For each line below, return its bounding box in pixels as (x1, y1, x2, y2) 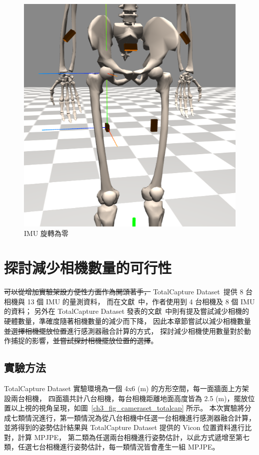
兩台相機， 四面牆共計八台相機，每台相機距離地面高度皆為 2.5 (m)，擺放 (10, 393, 248, 403)
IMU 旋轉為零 (24, 228, 69, 238)
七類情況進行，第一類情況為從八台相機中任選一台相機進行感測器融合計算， (10, 412, 256, 423)
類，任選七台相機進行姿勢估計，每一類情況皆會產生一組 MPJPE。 (4, 442, 220, 452)
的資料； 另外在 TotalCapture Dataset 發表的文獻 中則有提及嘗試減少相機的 (4, 306, 250, 316)
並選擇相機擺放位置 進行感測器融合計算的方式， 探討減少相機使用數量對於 (4, 325, 244, 336)
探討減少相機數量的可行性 (4, 257, 172, 278)
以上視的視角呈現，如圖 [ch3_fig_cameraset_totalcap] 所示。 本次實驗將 (10, 403, 245, 413)
